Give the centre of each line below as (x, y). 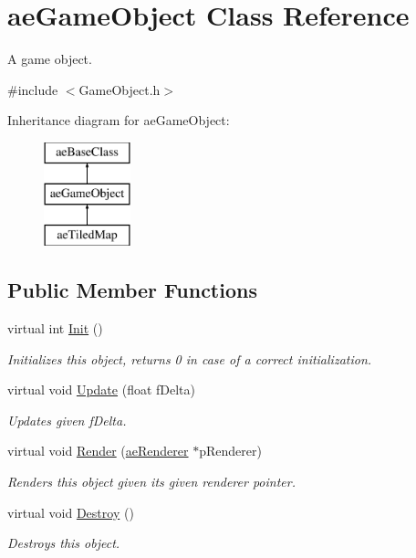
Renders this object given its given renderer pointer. (151, 482)
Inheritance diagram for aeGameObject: (119, 120)
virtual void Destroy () (71, 512)
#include (33, 89)
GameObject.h (120, 89)
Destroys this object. (64, 543)
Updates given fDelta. (67, 420)
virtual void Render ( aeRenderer (98, 451)
